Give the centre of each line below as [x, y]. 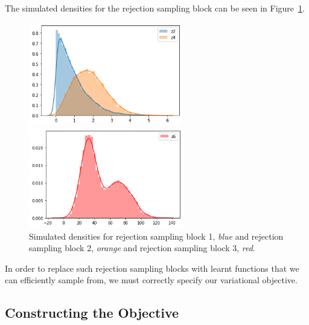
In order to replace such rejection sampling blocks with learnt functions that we [152, 268]
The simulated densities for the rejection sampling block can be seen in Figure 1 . [155, 8]
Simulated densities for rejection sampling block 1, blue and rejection [156, 236]
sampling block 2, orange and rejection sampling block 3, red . [142, 248]
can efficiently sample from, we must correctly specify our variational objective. [151, 280]
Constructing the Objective [92, 313]
